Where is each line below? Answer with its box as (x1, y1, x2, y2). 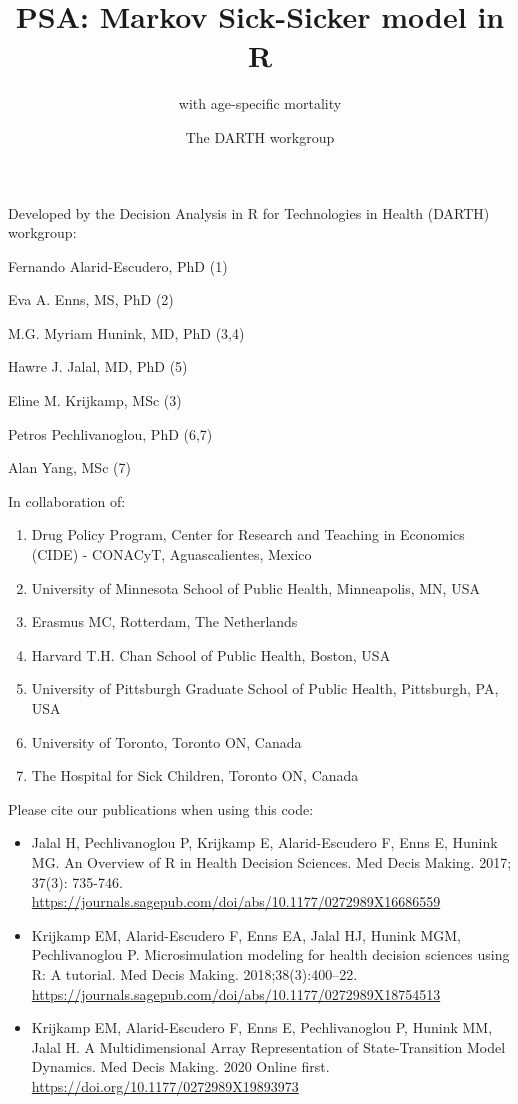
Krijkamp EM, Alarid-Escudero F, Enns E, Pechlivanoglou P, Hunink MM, (31, 1017, 493, 1038)
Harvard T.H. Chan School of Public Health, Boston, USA (31, 644, 391, 665)
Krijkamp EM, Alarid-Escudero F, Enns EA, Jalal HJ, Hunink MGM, (31, 924, 462, 945)
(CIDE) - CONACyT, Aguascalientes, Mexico (31, 544, 312, 565)
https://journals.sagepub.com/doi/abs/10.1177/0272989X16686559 (31, 891, 441, 912)
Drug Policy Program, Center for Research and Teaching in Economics (31, 524, 465, 545)
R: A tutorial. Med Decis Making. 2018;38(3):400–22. (31, 963, 358, 984)
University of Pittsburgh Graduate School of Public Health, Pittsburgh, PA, (31, 678, 499, 699)
